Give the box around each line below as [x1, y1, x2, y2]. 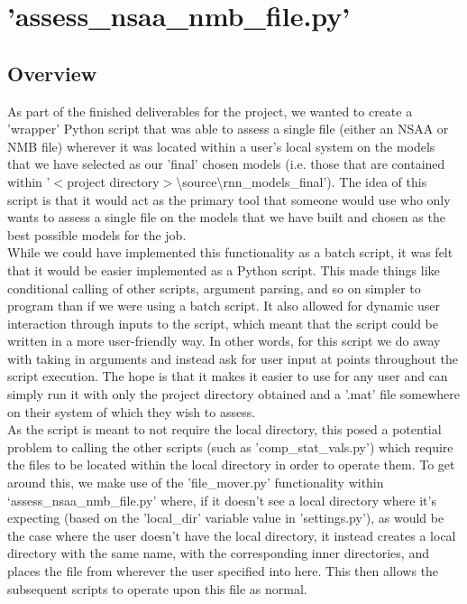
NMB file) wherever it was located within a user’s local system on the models [7, 136, 435, 155]
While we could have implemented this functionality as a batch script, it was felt [7, 243, 453, 262]
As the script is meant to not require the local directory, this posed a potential [7, 420, 442, 439]
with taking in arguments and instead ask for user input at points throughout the [7, 348, 458, 367]
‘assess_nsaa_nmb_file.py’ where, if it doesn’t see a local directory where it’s [7, 490, 436, 509]
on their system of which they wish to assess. [7, 402, 256, 421]
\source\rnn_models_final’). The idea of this [176, 172, 427, 190]
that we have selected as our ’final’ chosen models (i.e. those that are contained [7, 154, 445, 173]
